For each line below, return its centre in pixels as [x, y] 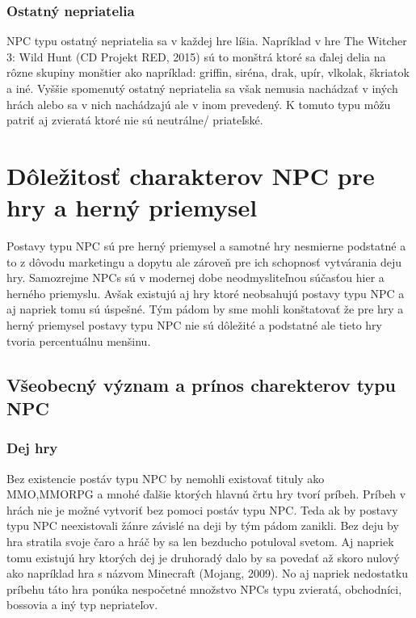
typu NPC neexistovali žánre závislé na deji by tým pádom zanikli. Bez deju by [203, 526]
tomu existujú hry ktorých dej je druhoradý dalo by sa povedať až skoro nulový [203, 557]
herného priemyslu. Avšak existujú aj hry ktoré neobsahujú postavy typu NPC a [206, 293]
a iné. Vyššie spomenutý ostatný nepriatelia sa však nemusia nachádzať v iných [202, 88]
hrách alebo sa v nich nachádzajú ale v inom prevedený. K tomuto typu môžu [199, 104]
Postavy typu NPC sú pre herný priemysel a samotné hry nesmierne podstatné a [206, 246]
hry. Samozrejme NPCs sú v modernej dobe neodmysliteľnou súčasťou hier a [195, 277]
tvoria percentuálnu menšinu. [79, 341]
